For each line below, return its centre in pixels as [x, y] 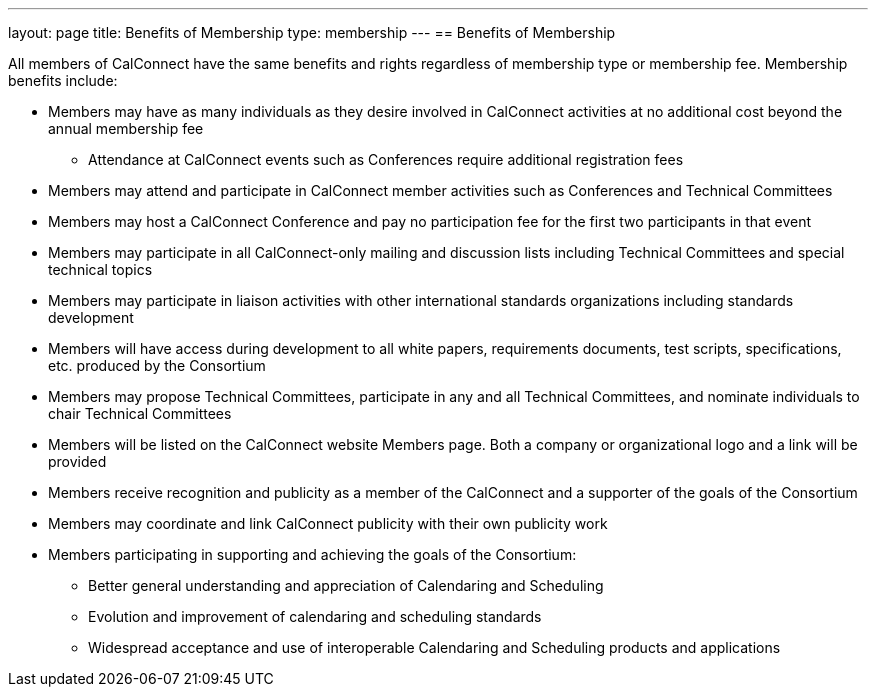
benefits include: [63, 80]
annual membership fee [126, 128]
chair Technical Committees [140, 413]
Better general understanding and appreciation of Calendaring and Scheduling [346, 585]
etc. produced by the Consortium [157, 365]
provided [77, 461]
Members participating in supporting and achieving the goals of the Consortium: [312, 554]
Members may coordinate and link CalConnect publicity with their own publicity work [328, 523]
